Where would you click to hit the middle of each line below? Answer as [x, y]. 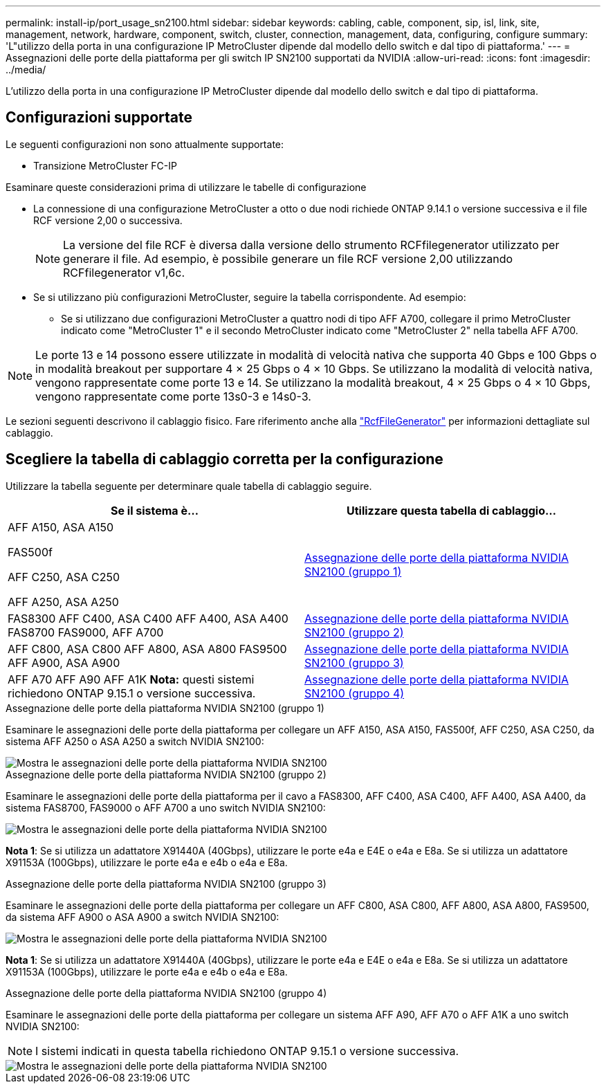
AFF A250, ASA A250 [63, 602]
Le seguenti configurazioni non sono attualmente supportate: [145, 144]
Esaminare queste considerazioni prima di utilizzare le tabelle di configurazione [186, 187]
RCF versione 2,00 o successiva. [108, 220]
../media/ [26, 70]
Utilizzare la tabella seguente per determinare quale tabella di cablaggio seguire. [189, 486]
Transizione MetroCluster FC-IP [105, 165]
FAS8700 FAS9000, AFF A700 [86, 632]
